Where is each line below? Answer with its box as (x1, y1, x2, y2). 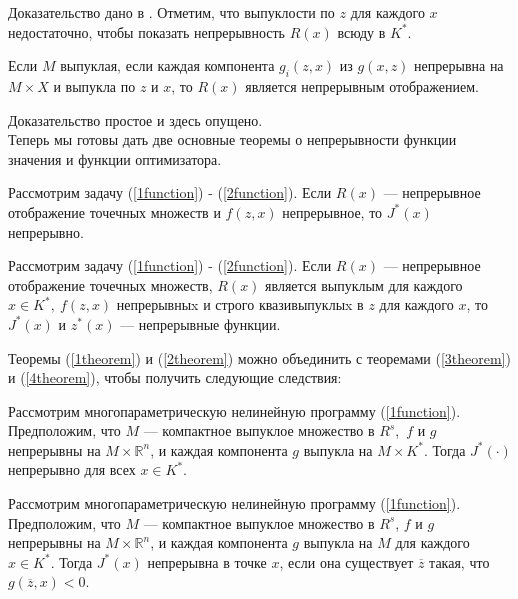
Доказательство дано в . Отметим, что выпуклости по (8, 2, 335, 22)
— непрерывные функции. (120, 313, 281, 334)
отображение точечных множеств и (8, 201, 221, 222)
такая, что (429, 551, 490, 572)
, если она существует (279, 551, 414, 572)
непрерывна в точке (147, 551, 267, 572)
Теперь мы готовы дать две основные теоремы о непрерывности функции (8, 129, 457, 150)
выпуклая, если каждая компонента (60, 55, 275, 76)
